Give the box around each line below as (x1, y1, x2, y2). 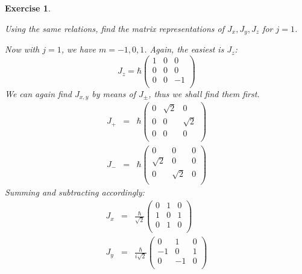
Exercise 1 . (5, 2, 51, 14)
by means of (92, 87, 136, 100)
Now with (5, 43, 40, 56)
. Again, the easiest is (144, 43, 224, 56)
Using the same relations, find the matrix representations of (5, 22, 224, 34)
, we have (61, 43, 96, 56)
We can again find (5, 87, 72, 100)
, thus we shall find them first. (148, 87, 260, 100)
